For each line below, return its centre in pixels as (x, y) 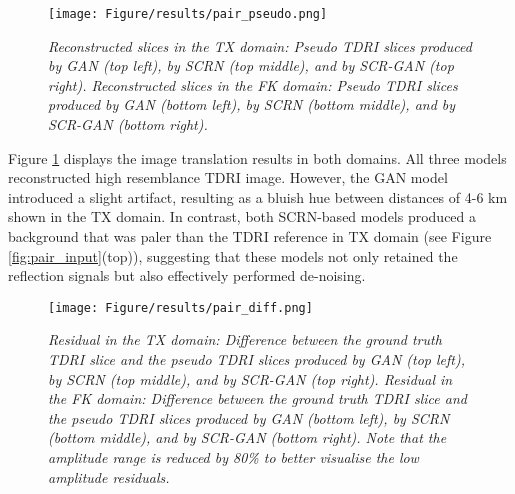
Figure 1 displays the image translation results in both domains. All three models (257, 157)
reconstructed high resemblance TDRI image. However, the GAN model (228, 177)
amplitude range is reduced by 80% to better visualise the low (233, 457)
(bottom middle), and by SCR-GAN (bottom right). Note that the (247, 437)
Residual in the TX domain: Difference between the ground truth (245, 339)
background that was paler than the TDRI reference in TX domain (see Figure (250, 236)
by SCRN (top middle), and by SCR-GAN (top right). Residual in (250, 378)
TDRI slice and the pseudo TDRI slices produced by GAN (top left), (257, 359)
